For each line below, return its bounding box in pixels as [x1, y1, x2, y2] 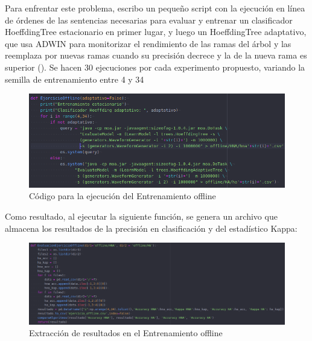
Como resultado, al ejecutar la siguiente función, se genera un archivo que [5, 210, 278, 223]
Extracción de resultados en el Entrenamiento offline [29, 327, 223, 339]
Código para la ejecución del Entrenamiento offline [29, 190, 216, 202]
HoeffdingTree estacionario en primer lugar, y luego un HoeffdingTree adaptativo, [5, 25, 307, 38]
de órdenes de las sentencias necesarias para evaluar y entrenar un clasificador [5, 13, 293, 26]
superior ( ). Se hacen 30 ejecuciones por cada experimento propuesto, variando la [5, 60, 305, 73]
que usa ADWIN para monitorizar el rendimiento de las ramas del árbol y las [5, 37, 291, 49]
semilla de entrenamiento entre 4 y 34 [5, 72, 144, 85]
